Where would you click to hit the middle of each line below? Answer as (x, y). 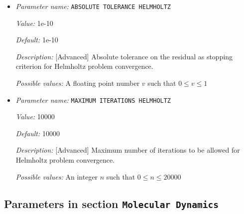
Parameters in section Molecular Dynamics (111, 203)
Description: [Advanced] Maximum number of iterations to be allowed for (128, 150)
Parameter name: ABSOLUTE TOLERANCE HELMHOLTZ (93, 6)
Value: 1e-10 (34, 23)
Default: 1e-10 (37, 40)
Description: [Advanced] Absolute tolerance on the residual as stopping (124, 56)
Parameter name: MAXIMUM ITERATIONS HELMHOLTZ (93, 100)
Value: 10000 (35, 116)
